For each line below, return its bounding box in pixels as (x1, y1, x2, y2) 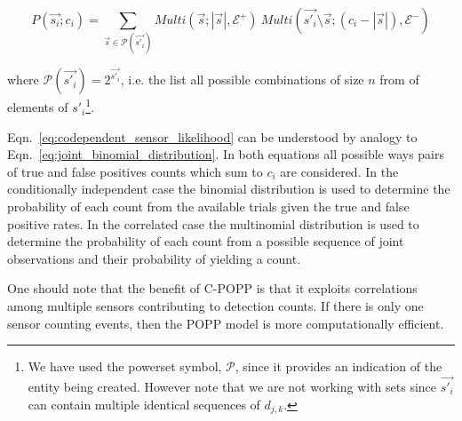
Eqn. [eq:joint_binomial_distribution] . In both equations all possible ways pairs (7, 145, 445, 163)
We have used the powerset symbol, (28, 357, 222, 376)
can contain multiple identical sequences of (28, 394, 260, 413)
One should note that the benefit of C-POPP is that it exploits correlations (7, 279, 418, 298)
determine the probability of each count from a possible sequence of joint (7, 232, 404, 250)
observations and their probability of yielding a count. (7, 249, 301, 267)
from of (379, 70, 419, 89)
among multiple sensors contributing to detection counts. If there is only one (7, 296, 424, 314)
